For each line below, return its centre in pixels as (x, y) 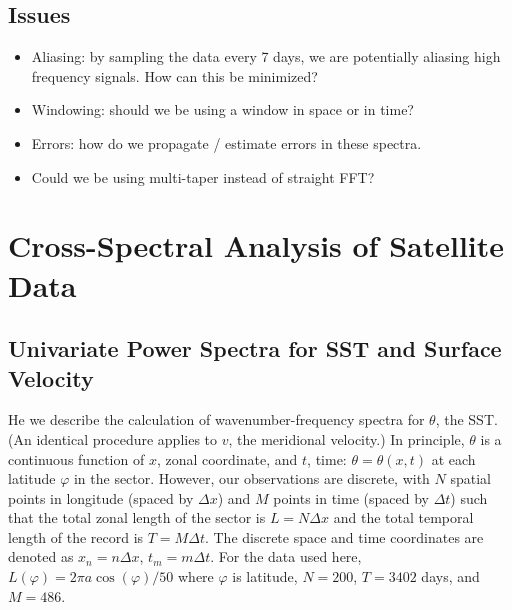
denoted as (41, 556)
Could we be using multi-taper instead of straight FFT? (203, 176)
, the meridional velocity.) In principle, (346, 438)
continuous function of (76, 458)
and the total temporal (403, 517)
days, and (450, 576)
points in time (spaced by (351, 497)
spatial (471, 478)
